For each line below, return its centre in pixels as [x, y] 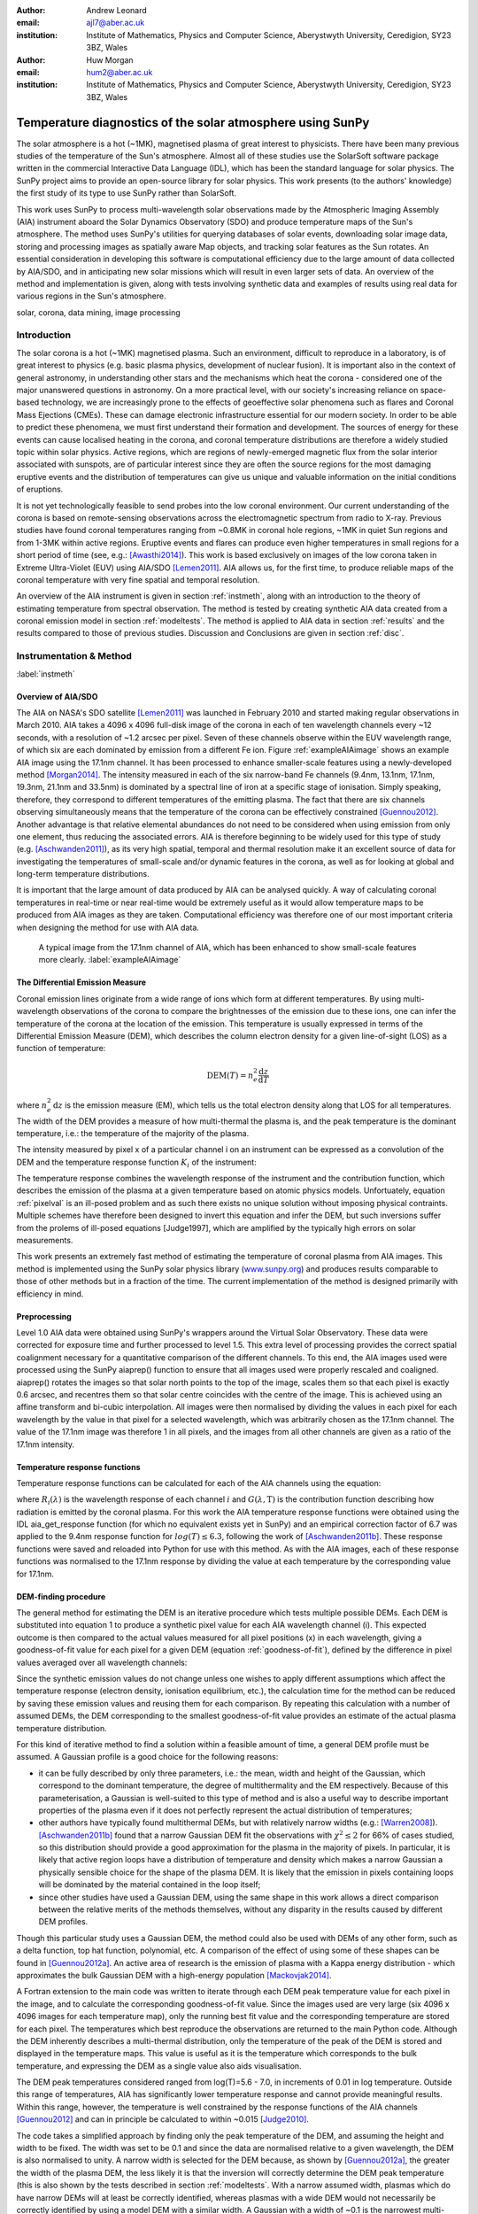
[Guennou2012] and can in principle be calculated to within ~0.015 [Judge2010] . [163, 2119]
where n [32, 1105]
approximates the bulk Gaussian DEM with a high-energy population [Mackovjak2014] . [174, 1975]
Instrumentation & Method [74, 656]
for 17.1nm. [35, 1574]
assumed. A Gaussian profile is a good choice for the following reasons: [147, 1757]
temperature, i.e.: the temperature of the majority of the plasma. [133, 1133]
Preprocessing [44, 1316]
